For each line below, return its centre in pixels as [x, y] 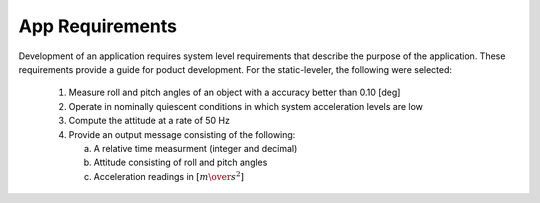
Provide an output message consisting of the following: [182, 134]
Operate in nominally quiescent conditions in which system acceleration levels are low [246, 106]
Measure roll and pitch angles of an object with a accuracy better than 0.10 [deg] [234, 92]
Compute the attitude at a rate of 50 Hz [149, 121]
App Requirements [98, 26]
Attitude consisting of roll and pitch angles [180, 162]
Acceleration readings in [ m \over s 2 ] [169, 176]
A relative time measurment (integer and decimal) [195, 148]
